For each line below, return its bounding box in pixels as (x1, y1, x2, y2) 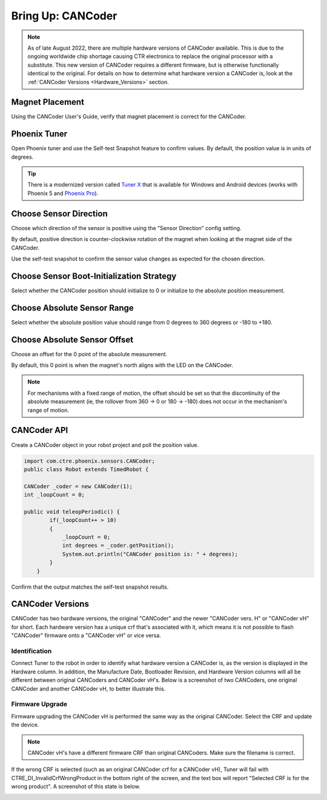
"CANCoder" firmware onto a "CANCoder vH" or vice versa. (11, 632, 162, 639)
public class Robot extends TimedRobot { (24, 466, 149, 472)
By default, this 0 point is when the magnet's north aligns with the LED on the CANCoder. (11, 362, 233, 369)
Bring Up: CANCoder (11, 9, 117, 22)
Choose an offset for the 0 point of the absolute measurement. (11, 350, 168, 357)
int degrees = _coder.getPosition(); (62, 542, 174, 549)
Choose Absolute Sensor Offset (11, 334, 134, 345)
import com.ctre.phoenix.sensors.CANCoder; (24, 457, 156, 464)
